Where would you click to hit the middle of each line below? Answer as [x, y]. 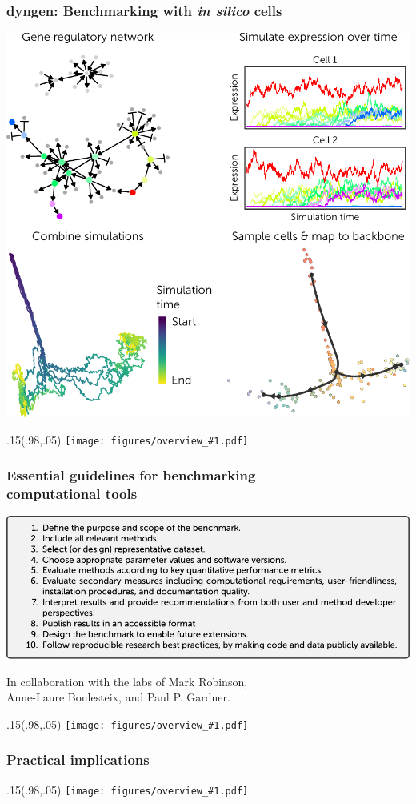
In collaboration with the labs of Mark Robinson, [127, 681]
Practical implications [78, 760]
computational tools [72, 493]
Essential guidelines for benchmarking [131, 475]
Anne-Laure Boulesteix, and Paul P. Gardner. [118, 697]
